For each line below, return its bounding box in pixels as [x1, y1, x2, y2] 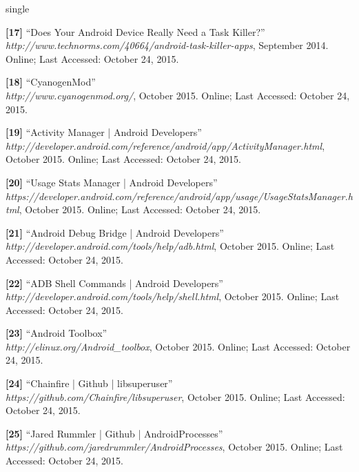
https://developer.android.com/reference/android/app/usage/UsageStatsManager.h [6, 188, 353, 203]
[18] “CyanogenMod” [6, 75, 96, 89]
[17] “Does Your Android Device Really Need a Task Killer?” [6, 24, 265, 39]
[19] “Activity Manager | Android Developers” [6, 125, 202, 139]
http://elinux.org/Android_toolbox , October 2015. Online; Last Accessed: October [6, 339, 351, 353]
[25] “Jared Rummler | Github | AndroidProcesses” [6, 426, 223, 440]
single [6, 1, 30, 15]
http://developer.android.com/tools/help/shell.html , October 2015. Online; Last [6, 289, 340, 304]
